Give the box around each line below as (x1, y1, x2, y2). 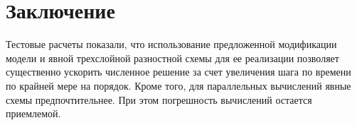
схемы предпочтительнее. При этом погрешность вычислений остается (6, 92, 312, 107)
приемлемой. (6, 106, 61, 121)
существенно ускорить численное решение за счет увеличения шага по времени (6, 64, 351, 79)
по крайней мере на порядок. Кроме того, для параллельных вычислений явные (6, 78, 351, 93)
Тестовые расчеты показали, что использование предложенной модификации (6, 37, 337, 52)
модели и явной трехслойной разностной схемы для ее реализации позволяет (6, 50, 339, 65)
